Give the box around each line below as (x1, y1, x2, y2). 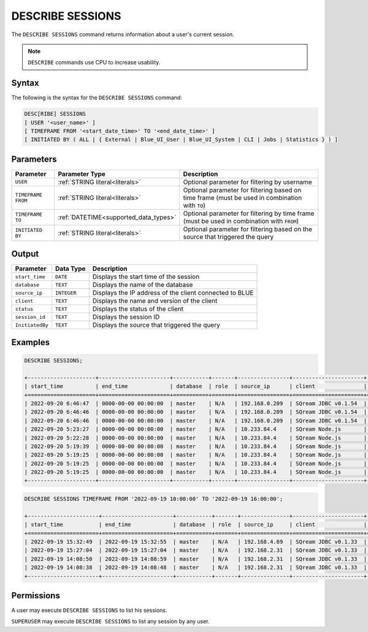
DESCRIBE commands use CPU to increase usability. (28, 59, 161, 66)
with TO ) (183, 201, 205, 210)
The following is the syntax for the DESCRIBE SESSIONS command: (11, 94, 182, 101)
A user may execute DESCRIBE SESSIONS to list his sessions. (11, 607, 168, 614)
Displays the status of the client (92, 305, 184, 313)
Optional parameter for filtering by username (183, 178, 312, 186)
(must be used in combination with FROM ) (183, 216, 299, 225)
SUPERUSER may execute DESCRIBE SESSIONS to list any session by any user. (11, 618, 210, 625)
